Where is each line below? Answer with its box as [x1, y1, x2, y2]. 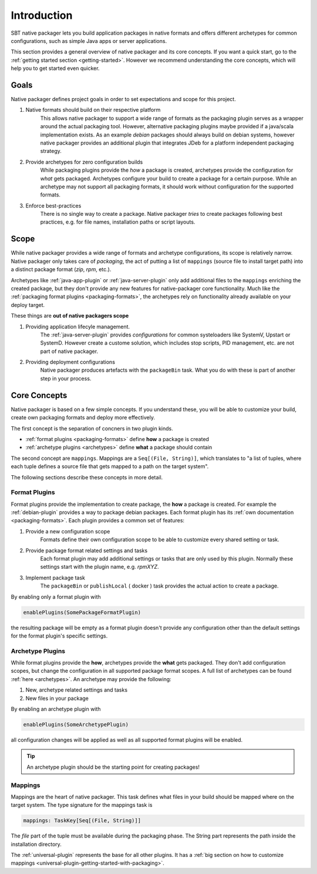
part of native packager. [40, 348, 99, 355]
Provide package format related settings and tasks [25, 547, 148, 554]
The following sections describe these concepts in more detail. [11, 473, 163, 481]
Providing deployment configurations [25, 359, 116, 366]
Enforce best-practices [25, 202, 82, 209]
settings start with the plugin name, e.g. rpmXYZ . [40, 563, 159, 571]
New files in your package [25, 695, 89, 702]
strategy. [40, 148, 62, 155]
